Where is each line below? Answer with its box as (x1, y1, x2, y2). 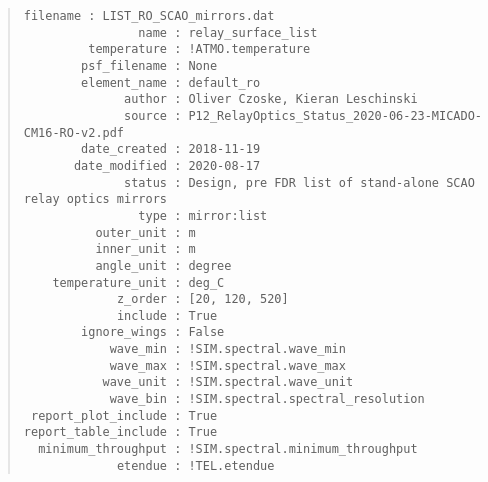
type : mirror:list (138, 208, 268, 223)
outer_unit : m (95, 225, 196, 240)
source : (124, 108, 182, 123)
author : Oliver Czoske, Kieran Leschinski (124, 92, 418, 107)
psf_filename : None (81, 58, 218, 73)
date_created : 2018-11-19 (81, 142, 261, 157)
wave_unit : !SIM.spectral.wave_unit (102, 375, 354, 390)
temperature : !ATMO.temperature (88, 42, 311, 57)
